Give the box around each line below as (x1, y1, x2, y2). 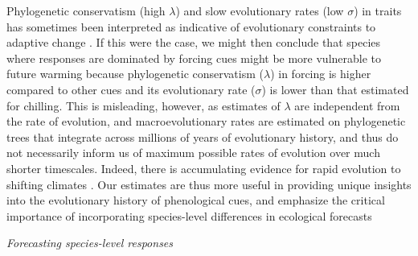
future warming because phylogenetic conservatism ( (6, 65, 264, 82)
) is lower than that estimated (261, 81, 409, 97)
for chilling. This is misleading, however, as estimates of (6, 97, 281, 114)
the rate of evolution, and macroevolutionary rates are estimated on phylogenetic (6, 113, 406, 130)
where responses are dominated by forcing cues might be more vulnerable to (6, 49, 382, 66)
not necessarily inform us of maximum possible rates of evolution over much (6, 144, 380, 161)
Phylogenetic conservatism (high (6, 2, 166, 19)
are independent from (294, 97, 400, 114)
